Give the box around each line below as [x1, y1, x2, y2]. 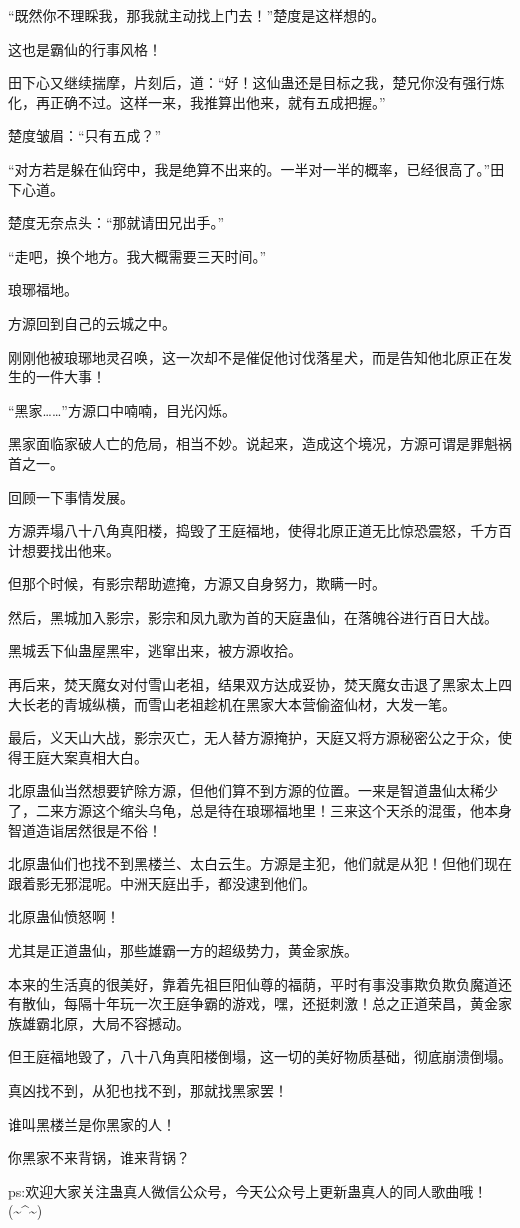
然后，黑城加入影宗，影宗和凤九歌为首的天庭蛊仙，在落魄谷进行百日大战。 [8, 606, 498, 627]
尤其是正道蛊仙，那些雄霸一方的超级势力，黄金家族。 [8, 940, 358, 960]
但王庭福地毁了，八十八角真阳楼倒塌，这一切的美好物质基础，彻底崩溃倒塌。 [8, 1046, 512, 1067]
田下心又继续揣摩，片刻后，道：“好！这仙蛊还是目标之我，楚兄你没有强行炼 [8, 72, 505, 93]
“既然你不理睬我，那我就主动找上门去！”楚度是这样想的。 [8, 5, 386, 25]
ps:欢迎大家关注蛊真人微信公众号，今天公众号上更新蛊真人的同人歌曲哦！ [8, 1180, 488, 1201]
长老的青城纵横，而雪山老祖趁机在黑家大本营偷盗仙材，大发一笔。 [21, 693, 456, 714]
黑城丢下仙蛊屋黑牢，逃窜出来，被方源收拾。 [8, 640, 302, 661]
